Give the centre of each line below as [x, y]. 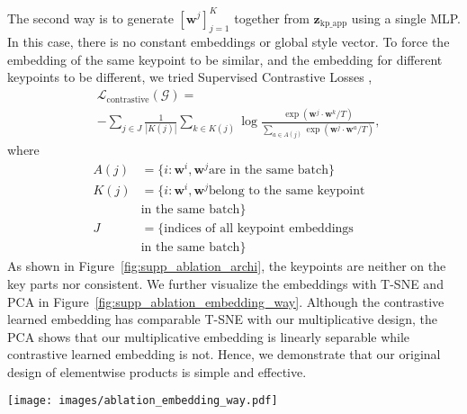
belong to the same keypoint [287, 191]
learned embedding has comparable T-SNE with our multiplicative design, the [223, 319]
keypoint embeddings [295, 229]
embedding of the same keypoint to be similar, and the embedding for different [225, 59]
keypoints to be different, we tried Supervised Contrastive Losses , [190, 77]
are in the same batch [268, 171]
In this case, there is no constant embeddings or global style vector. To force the [229, 42]
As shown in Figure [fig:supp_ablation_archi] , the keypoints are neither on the [227, 266]
